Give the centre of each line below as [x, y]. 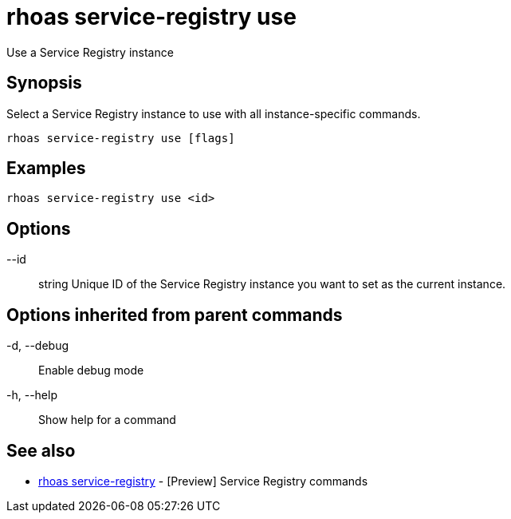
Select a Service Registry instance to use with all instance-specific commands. [214, 113]
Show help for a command [107, 420]
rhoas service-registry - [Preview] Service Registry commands [203, 481]
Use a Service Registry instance [90, 52]
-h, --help [32, 395]
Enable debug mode [91, 370]
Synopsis [44, 83]
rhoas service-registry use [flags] [121, 138]
